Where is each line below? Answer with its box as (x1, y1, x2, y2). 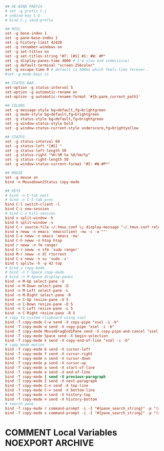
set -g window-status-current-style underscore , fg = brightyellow (5, 126, 139, 131)
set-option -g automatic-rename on (5, 90, 78, 95)
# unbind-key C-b (5, 13, 41, 18)
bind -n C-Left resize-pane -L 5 (5, 306, 73, 311)
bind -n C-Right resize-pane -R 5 (5, 311, 76, 316)
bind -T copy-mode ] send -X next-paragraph (5, 379, 97, 384)
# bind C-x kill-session (5, 211, 56, 216)
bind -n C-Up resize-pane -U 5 (5, 297, 69, 302)
